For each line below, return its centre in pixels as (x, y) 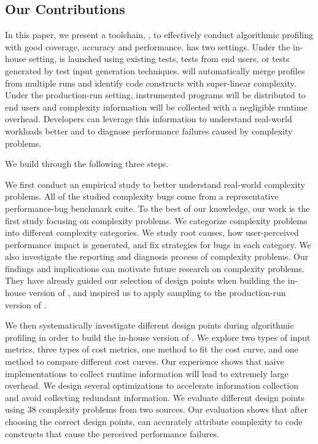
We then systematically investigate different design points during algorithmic (149, 325)
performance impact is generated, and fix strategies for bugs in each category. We (158, 244)
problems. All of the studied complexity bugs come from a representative (142, 196)
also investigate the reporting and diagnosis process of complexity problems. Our (157, 256)
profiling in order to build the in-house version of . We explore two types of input (158, 337)
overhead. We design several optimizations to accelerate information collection (152, 385)
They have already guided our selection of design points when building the (145, 280)
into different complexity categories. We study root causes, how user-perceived (152, 232)
